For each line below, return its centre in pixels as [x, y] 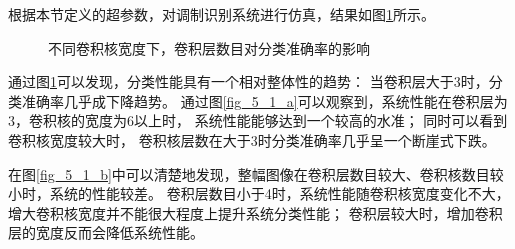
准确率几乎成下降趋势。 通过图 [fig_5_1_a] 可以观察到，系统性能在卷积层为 [264, 100]
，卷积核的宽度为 [71, 120]
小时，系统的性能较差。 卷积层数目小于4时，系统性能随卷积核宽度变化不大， [259, 193]
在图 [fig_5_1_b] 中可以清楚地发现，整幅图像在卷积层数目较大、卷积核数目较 [256, 173]
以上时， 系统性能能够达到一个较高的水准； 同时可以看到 [321, 120]
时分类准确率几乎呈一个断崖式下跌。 [376, 139]
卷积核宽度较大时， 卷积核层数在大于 [129, 139]
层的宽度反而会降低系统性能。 [106, 232]
